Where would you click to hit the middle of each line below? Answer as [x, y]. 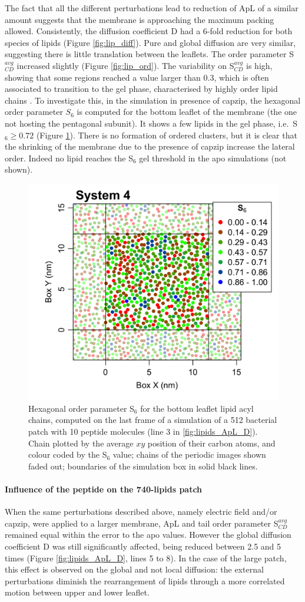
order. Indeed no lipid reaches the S [69, 158]
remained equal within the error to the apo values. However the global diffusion [148, 535]
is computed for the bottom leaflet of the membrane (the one [187, 112]
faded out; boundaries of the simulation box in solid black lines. [143, 466]
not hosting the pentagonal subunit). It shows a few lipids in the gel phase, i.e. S [151, 123]
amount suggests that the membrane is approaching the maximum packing [140, 19]
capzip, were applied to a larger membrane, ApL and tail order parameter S [142, 523]
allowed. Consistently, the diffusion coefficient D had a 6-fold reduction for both [149, 31]
